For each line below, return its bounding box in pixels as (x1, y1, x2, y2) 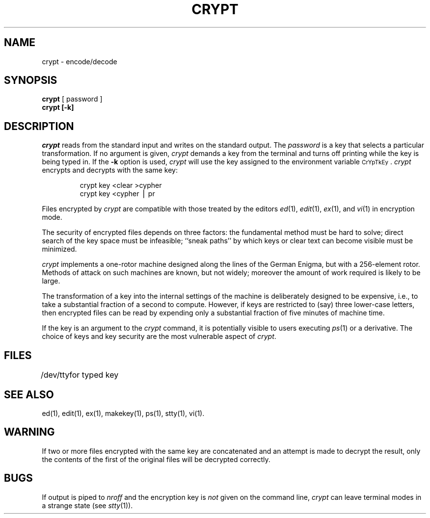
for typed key (69, 370, 119, 380)
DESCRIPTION (4, 120, 74, 132)
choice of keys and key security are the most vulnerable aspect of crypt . (42, 332, 276, 341)
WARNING (4, 426, 55, 439)
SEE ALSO (4, 388, 54, 401)
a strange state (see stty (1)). (42, 501, 133, 510)
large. (42, 277, 60, 285)
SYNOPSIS (4, 74, 57, 87)
